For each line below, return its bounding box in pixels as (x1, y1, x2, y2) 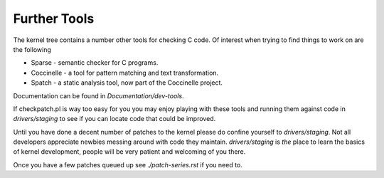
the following (13, 45, 51, 53)
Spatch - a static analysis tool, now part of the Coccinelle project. (31, 78, 223, 87)
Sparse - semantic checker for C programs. (31, 58, 159, 67)
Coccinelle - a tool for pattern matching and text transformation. (31, 68, 219, 77)
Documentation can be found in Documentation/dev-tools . (13, 91, 184, 100)
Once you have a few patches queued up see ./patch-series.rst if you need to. (13, 160, 243, 169)
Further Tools (13, 11, 95, 26)
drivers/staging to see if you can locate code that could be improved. (13, 115, 216, 123)
